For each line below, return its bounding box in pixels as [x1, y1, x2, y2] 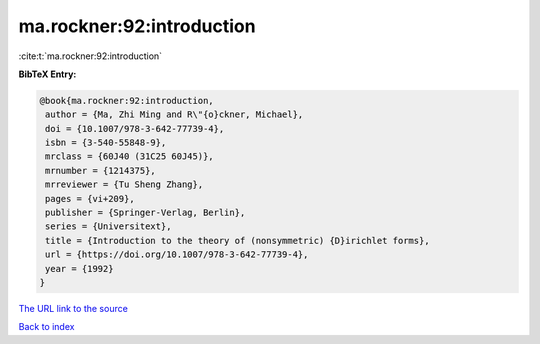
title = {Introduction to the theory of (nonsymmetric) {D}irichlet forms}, [45, 235, 430, 246]
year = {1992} [45, 263, 114, 274]
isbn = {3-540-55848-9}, [45, 137, 167, 149]
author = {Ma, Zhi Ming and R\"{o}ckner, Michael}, [45, 109, 304, 120]
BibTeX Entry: [18, 68, 77, 80]
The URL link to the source [18, 302, 129, 314]
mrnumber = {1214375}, [45, 165, 157, 176]
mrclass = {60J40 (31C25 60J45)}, [45, 151, 214, 162]
